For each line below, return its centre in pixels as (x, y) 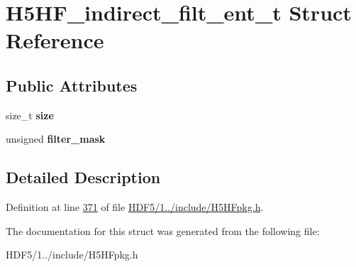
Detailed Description (83, 177)
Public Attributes (72, 85)
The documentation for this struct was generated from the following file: (163, 230)
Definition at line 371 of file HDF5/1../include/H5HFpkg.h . (135, 207)
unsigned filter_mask (56, 139)
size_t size (30, 115)
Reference (55, 40)
